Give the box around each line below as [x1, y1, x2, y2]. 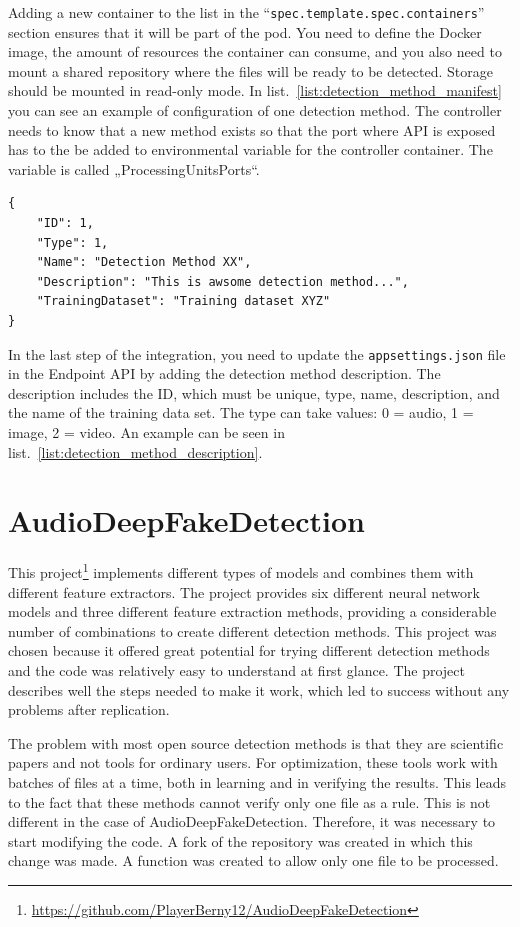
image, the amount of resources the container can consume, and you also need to [8, 41, 502, 62]
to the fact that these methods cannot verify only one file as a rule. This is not [8, 791, 491, 812]
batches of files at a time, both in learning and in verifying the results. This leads [8, 771, 506, 792]
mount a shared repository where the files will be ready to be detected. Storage [8, 60, 494, 81]
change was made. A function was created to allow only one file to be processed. [8, 850, 499, 871]
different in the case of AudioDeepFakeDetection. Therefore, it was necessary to [8, 811, 496, 832]
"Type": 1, [36, 235, 109, 250]
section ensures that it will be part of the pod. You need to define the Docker [8, 21, 482, 42]
